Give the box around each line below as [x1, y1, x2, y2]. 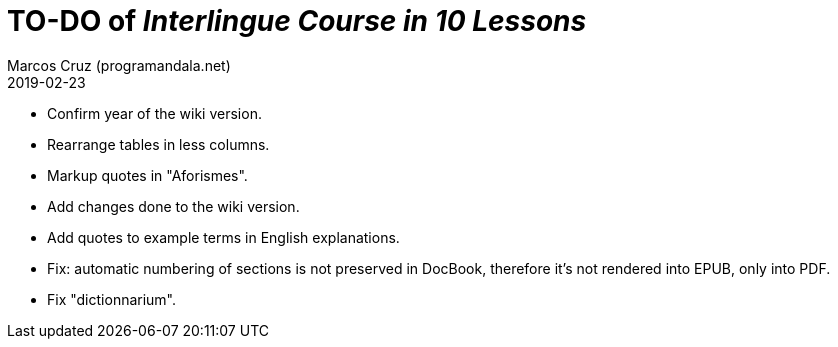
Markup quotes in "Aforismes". [47, 166, 248, 184]
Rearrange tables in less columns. [47, 135, 270, 153]
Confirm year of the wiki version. [47, 104, 262, 122]
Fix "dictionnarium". [47, 290, 177, 308]
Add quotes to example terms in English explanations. [47, 228, 400, 246]
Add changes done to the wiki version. [47, 197, 300, 215]
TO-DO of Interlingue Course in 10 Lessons [7, 4, 587, 38]
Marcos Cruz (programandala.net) [7, 56, 231, 74]
